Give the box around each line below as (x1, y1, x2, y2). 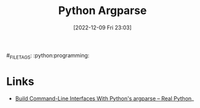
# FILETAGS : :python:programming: (6, 51, 90, 60)
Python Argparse (58, 4, 147, 18)
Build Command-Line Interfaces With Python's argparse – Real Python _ (15, 95, 194, 102)
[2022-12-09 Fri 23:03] (73, 24, 132, 31)
